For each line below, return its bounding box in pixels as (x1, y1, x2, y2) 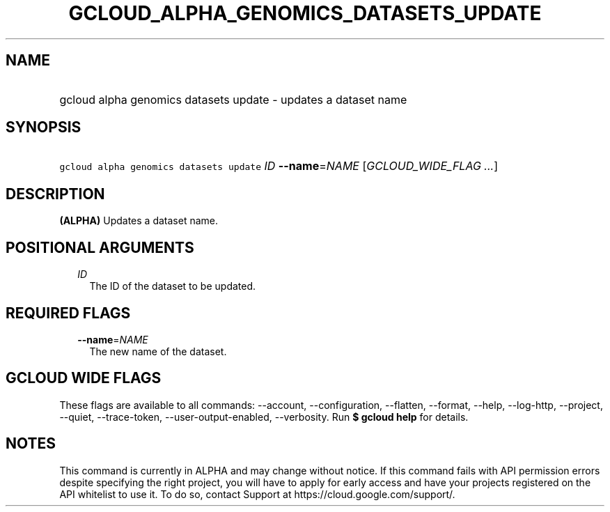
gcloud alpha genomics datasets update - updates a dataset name (59, 92, 407, 107)
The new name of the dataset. (89, 345, 227, 357)
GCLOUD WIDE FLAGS (6, 369, 162, 387)
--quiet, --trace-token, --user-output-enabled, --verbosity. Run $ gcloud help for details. (59, 410, 469, 423)
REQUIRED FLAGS (6, 304, 131, 322)
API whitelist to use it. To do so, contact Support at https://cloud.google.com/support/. (59, 488, 455, 500)
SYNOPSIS (6, 118, 81, 137)
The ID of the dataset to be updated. (89, 280, 256, 293)
